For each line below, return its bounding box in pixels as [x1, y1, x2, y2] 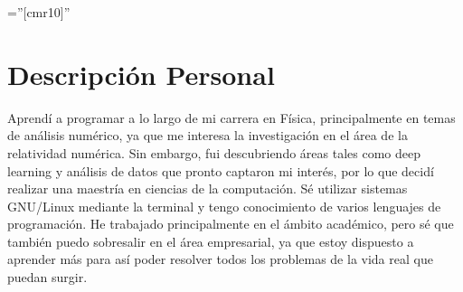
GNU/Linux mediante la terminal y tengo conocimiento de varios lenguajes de [7, 196, 441, 215]
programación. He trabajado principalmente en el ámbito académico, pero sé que [7, 214, 454, 233]
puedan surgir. [7, 268, 88, 287]
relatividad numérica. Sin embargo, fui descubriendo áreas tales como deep [7, 143, 420, 162]
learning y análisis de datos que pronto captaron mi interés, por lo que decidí [7, 161, 434, 180]
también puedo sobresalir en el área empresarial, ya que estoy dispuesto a [7, 231, 414, 250]
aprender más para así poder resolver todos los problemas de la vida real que [7, 250, 433, 268]
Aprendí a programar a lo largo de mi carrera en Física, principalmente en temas [7, 108, 456, 127]
